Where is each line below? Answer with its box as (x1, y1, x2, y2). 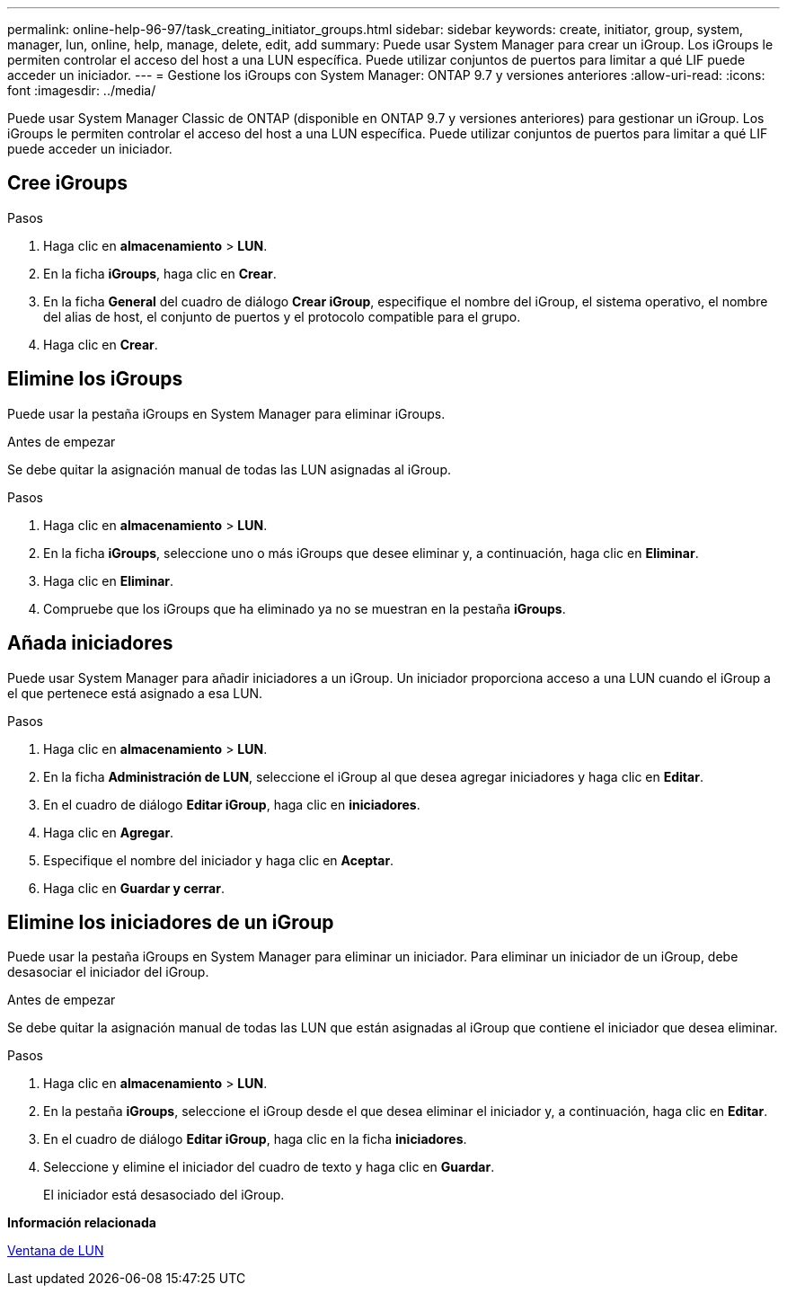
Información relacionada (7, 1215, 156, 1231)
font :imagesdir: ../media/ (7, 83, 156, 98)
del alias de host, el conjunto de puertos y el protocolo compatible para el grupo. (43, 308, 521, 324)
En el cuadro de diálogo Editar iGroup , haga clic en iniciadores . (43, 796, 420, 812)
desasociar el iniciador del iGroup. (7, 964, 209, 980)
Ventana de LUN (7, 1243, 104, 1259)
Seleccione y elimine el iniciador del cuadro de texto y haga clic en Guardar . (43, 1159, 495, 1175)
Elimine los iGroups (7, 368, 183, 391)
